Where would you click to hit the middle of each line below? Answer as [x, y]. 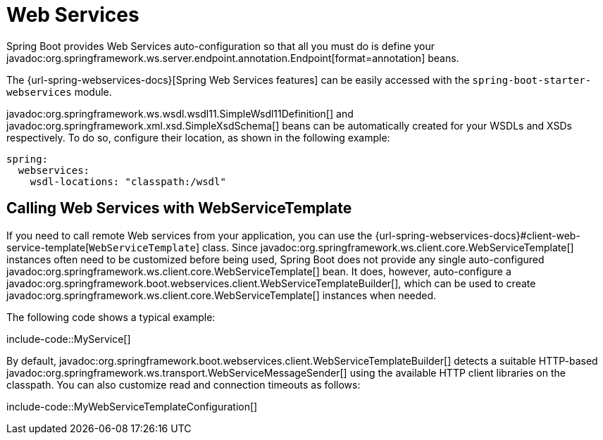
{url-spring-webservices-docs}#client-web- [478, 235]
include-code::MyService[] [69, 339]
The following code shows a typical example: [111, 317]
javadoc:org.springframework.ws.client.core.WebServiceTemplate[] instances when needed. [222, 295]
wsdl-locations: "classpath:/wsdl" [128, 181]
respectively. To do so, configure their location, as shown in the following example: [198, 137]
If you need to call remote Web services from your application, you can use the [189, 235]
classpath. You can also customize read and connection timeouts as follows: [184, 384]
